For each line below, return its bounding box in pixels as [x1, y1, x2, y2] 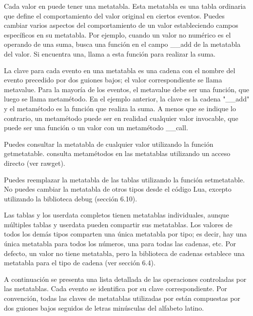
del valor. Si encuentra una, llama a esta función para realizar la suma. [4, 48, 215, 59]
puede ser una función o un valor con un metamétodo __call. [4, 122, 188, 133]
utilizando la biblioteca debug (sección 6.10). [4, 193, 137, 203]
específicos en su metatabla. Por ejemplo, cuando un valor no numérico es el [4, 29, 231, 39]
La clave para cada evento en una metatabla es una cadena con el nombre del [4, 65, 235, 75]
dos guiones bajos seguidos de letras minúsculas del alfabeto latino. [4, 302, 204, 313]
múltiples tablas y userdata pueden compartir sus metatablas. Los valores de [4, 219, 233, 229]
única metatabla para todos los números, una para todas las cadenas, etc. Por [4, 238, 236, 249]
